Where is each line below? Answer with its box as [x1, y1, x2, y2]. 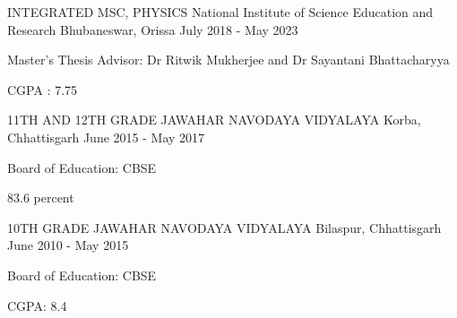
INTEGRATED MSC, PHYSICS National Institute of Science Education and [7, 3, 434, 21]
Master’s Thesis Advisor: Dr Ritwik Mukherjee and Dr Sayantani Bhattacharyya [7, 50, 450, 69]
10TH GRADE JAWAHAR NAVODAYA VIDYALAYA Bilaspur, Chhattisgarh [7, 218, 442, 236]
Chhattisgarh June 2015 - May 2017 [7, 127, 205, 146]
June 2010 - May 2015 [7, 236, 129, 254]
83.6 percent [7, 188, 74, 207]
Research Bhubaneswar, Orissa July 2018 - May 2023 [7, 20, 298, 39]
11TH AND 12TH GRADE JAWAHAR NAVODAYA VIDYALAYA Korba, [7, 110, 421, 129]
